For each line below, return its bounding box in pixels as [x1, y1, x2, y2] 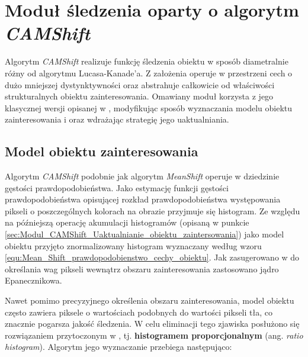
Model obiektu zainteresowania [5, 142, 198, 160]
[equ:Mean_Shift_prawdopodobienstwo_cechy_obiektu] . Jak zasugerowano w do [5, 251, 300, 263]
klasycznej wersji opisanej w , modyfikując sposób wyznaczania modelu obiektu [5, 101, 293, 114]
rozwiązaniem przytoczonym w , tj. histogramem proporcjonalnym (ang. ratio [5, 329, 303, 341]
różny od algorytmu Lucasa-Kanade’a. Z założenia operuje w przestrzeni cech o [5, 66, 293, 79]
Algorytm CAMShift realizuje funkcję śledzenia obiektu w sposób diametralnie [5, 55, 288, 67]
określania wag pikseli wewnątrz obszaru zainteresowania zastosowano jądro [5, 262, 279, 275]
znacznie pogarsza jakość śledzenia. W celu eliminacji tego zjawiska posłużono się [5, 317, 300, 330]
